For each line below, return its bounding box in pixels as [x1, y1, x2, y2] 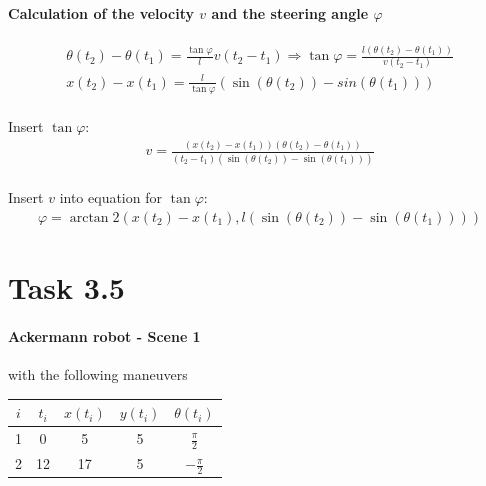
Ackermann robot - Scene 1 [8, 325, 201, 346]
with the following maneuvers [8, 364, 188, 385]
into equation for [59, 187, 162, 208]
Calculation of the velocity [8, 2, 194, 23]
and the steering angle [211, 2, 369, 23]
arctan [69, 210, 109, 225]
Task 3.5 [8, 267, 125, 308]
